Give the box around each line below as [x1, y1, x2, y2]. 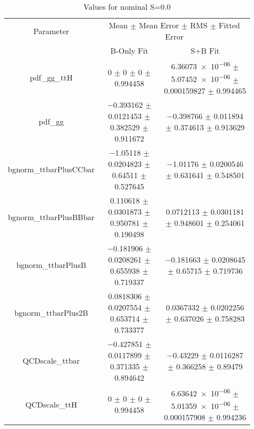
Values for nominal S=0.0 [83, 1, 171, 12]
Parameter [33, 25, 69, 37]
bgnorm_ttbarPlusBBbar [8, 211, 95, 223]
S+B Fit [190, 45, 220, 56]
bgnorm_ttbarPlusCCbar [8, 163, 95, 175]
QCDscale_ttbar [22, 355, 80, 367]
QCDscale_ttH [25, 398, 77, 410]
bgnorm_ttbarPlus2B [14, 307, 88, 319]
